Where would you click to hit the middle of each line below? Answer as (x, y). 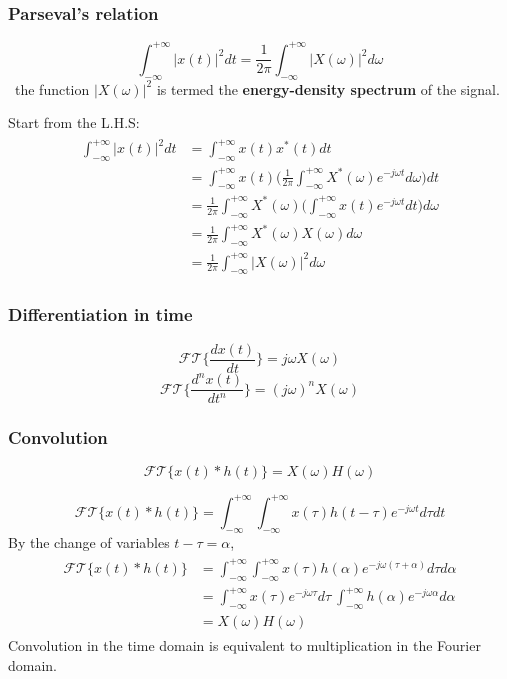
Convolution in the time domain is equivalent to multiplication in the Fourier (244, 645)
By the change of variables (89, 541)
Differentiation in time (100, 314)
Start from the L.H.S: (74, 122)
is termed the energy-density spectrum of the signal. (328, 88)
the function (52, 88)
